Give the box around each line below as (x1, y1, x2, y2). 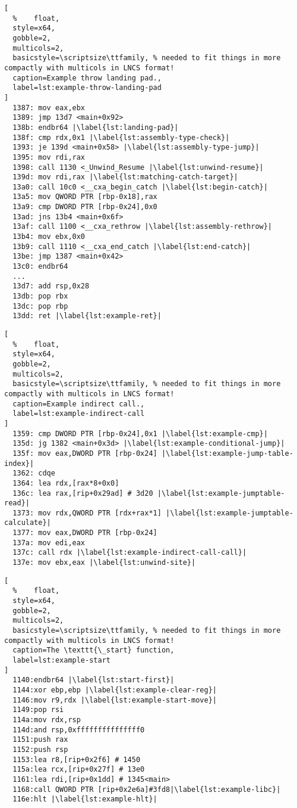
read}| (4, 499, 30, 508)
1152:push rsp (12, 745, 68, 754)
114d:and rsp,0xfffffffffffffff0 (12, 725, 145, 734)
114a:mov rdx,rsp (12, 715, 81, 724)
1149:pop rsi (12, 706, 64, 714)
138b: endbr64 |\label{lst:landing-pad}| (12, 123, 179, 132)
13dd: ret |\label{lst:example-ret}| (12, 312, 162, 321)
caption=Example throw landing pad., (12, 73, 162, 82)
